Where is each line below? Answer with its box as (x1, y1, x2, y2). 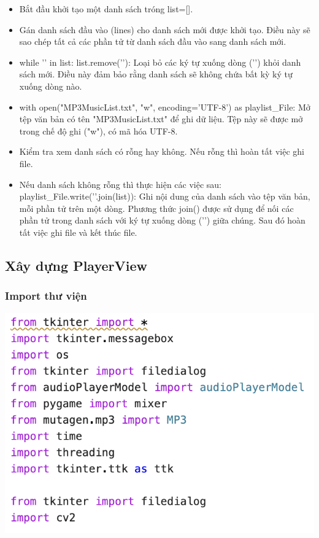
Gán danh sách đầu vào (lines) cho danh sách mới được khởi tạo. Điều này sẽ (19, 23, 310, 36)
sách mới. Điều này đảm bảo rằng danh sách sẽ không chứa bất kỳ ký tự (19, 68, 293, 80)
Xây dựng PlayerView (5, 255, 147, 275)
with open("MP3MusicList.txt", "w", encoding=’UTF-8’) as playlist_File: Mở (19, 100, 310, 113)
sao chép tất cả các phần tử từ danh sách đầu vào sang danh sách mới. (19, 35, 286, 48)
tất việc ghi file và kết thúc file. (19, 225, 137, 238)
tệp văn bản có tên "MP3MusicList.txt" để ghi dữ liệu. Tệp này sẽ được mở (19, 112, 303, 125)
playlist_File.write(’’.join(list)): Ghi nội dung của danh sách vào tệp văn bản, (19, 190, 310, 203)
